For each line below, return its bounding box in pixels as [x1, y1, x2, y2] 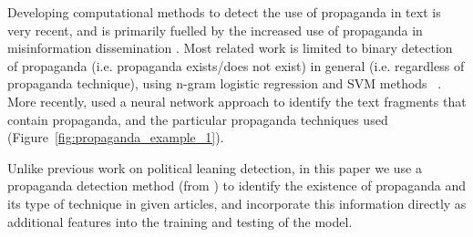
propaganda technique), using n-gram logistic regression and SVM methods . [7, 74, 442, 93]
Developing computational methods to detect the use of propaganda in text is [7, 3, 441, 21]
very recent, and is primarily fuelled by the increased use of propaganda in [7, 20, 423, 39]
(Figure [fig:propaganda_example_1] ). [7, 128, 224, 147]
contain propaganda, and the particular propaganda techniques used [7, 109, 388, 129]
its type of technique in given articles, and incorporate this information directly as [7, 193, 467, 212]
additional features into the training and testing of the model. [7, 211, 353, 231]
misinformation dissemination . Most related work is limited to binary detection [7, 38, 453, 57]
